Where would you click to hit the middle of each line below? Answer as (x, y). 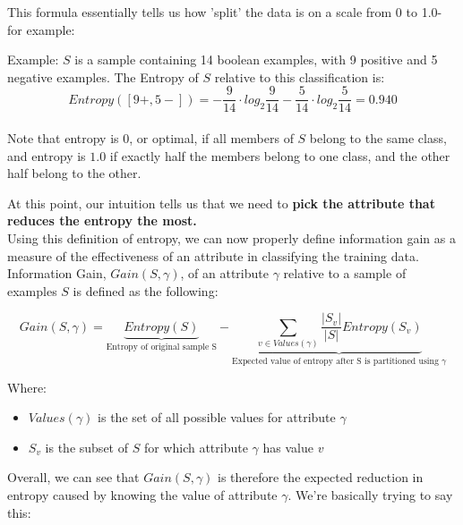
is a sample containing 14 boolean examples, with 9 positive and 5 (256, 59)
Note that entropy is (63, 138)
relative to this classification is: (300, 76)
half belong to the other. (74, 173)
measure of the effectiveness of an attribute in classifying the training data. (213, 255)
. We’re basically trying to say (370, 494)
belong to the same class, (378, 138)
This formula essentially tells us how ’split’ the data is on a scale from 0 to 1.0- (225, 12)
